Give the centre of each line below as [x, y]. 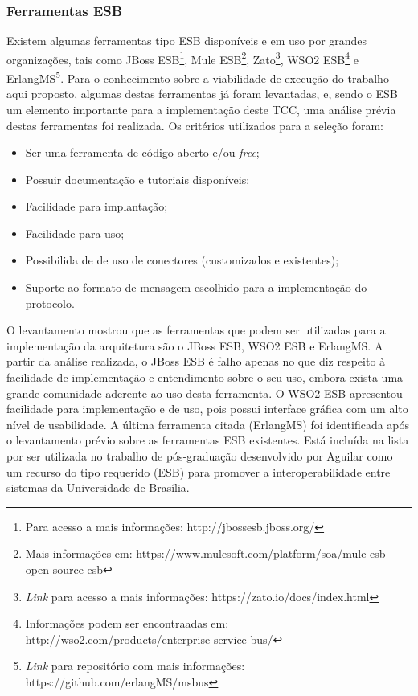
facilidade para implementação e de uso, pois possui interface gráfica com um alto [207, 409]
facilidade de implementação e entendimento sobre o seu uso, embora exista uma [205, 377]
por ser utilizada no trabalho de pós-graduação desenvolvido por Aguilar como [200, 456]
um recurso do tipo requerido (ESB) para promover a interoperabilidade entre [199, 471]
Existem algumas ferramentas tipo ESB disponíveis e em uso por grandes [187, 41]
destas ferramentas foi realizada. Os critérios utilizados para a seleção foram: [195, 125]
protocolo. [50, 303]
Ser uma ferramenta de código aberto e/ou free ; [142, 152]
